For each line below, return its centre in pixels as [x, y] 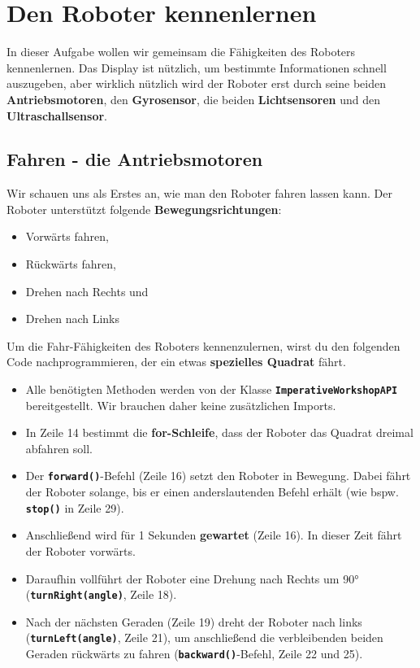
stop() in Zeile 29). [75, 507]
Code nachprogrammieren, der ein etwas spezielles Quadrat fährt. [176, 362]
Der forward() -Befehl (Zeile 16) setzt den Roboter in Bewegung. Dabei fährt [218, 476]
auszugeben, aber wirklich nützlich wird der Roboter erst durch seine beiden [196, 83]
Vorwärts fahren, [67, 236]
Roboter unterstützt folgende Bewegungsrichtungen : [144, 209]
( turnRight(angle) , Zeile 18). [101, 594]
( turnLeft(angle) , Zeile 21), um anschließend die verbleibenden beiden [204, 637]
